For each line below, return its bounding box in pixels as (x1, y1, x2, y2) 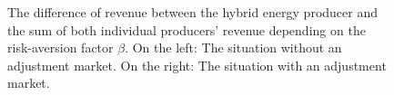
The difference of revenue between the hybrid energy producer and (7, 3, 379, 21)
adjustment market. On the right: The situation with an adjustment (7, 55, 387, 74)
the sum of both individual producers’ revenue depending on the (7, 20, 366, 39)
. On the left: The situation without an (125, 38, 342, 57)
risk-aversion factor (7, 38, 114, 57)
